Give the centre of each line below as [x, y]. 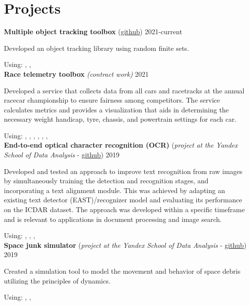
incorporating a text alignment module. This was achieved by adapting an [115, 190]
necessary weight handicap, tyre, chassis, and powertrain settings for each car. [120, 119]
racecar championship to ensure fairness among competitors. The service [112, 100]
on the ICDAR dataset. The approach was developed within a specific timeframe [125, 209]
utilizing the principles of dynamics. [57, 280]
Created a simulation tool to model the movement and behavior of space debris [122, 271]
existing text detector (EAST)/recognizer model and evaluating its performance [123, 200]
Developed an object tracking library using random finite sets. [96, 48]
